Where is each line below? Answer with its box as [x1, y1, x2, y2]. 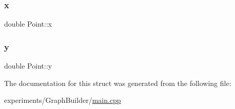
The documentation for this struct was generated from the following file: [4, 77, 231, 88]
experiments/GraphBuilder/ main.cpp [4, 95, 121, 105]
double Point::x [4, 18, 52, 29]
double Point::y [4, 60, 52, 71]
